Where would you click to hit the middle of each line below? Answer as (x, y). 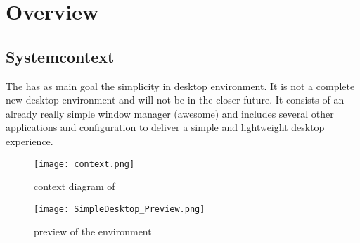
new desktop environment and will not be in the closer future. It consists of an (175, 100)
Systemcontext (60, 56)
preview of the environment (93, 231)
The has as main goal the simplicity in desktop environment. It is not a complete (180, 86)
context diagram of (75, 186)
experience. (30, 141)
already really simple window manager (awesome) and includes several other (170, 113)
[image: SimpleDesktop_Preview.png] (120, 209)
